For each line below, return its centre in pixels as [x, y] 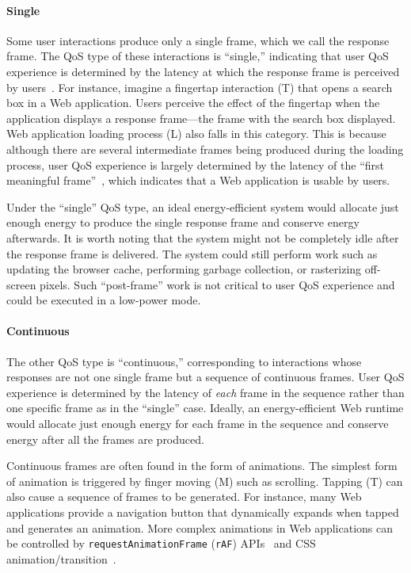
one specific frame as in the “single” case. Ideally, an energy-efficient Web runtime [205, 408]
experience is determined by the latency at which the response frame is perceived [203, 71]
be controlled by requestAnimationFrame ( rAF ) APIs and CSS [161, 543]
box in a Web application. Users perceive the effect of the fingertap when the [193, 103]
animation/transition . [61, 558]
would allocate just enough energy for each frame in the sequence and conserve [198, 424]
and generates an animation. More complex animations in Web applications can [200, 527]
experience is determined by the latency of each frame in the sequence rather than [205, 392]
